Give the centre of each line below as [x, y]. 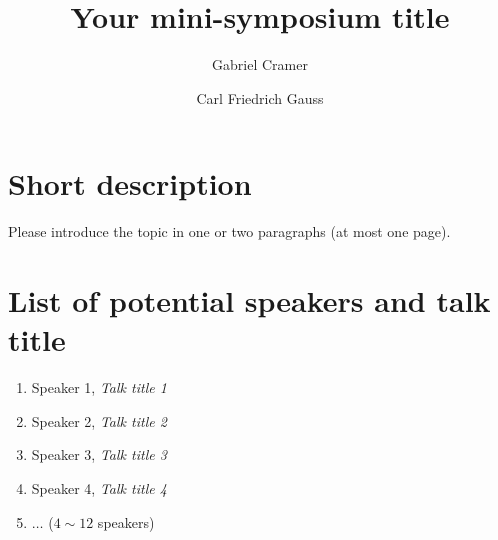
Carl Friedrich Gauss [260, 97]
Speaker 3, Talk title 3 [99, 454]
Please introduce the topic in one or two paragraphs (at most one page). [229, 231]
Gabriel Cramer [260, 64]
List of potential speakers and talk [249, 300]
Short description [130, 183]
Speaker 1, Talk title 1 [99, 387]
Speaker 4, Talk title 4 [99, 487]
